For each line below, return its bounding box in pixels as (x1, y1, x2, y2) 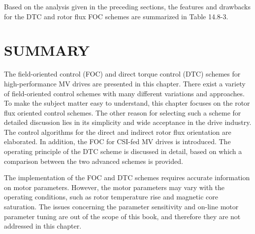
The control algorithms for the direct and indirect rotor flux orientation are (4, 126, 231, 137)
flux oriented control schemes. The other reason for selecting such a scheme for (4, 107, 241, 117)
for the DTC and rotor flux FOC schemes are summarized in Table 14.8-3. (4, 11, 228, 21)
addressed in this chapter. (4, 221, 82, 231)
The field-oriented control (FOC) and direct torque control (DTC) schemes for (4, 69, 241, 79)
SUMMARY (4, 40, 90, 60)
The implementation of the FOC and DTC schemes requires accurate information (4, 172, 250, 183)
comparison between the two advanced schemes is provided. (4, 156, 183, 166)
